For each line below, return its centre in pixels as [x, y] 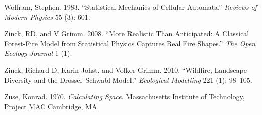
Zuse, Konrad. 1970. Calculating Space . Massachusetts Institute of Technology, [124, 97]
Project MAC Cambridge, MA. [52, 106]
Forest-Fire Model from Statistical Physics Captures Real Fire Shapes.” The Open [130, 43]
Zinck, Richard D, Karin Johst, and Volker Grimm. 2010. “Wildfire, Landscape [125, 70]
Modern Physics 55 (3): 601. [47, 16]
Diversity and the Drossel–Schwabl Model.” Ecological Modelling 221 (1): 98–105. [128, 80]
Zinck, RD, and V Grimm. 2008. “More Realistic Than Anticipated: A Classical [127, 33]
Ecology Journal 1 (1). [38, 53]
